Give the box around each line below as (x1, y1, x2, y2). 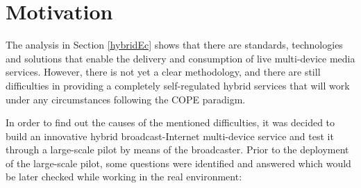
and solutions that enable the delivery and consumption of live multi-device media (6, 51, 355, 65)
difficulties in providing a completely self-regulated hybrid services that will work (6, 78, 350, 92)
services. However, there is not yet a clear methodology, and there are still (6, 65, 321, 79)
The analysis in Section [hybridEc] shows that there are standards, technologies (6, 37, 343, 52)
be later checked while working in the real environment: (6, 169, 242, 184)
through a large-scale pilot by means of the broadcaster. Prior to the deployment (6, 142, 349, 157)
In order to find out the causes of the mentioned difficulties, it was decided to (6, 115, 335, 130)
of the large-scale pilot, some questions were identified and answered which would (6, 155, 351, 170)
